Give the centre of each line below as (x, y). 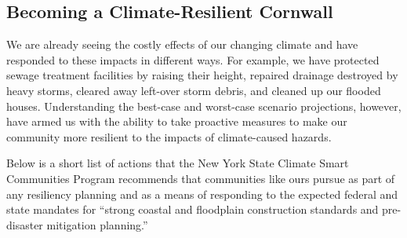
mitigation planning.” (97, 224)
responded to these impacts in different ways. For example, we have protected (193, 59)
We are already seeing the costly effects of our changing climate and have (182, 44)
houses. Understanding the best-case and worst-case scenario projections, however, (204, 106)
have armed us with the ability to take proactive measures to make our (177, 121)
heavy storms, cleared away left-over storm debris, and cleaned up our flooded (194, 90)
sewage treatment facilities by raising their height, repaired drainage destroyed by (202, 75)
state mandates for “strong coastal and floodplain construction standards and (193, 209)
